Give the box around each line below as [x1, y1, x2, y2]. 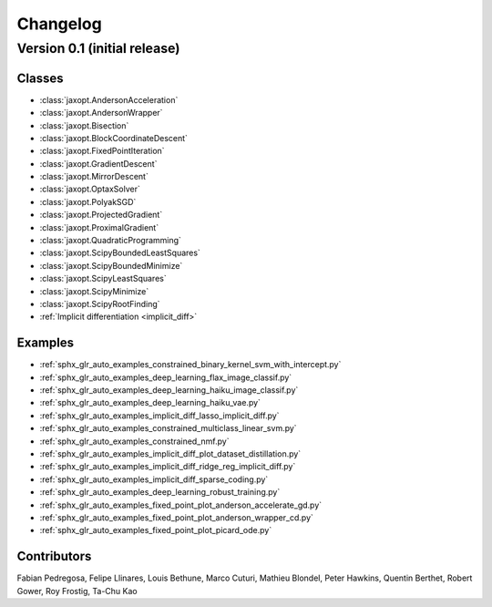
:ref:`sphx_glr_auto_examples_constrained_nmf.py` [39, 436, 230, 447]
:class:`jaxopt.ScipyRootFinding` [39, 298, 160, 309]
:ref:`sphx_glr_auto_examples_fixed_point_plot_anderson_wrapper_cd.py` [39, 511, 314, 523]
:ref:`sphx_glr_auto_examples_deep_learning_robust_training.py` [39, 487, 281, 498]
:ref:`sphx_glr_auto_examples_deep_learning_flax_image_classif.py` [39, 372, 292, 383]
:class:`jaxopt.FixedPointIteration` [39, 146, 165, 157]
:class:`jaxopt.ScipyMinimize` [39, 285, 149, 296]
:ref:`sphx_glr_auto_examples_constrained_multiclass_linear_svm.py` [39, 423, 297, 434]
